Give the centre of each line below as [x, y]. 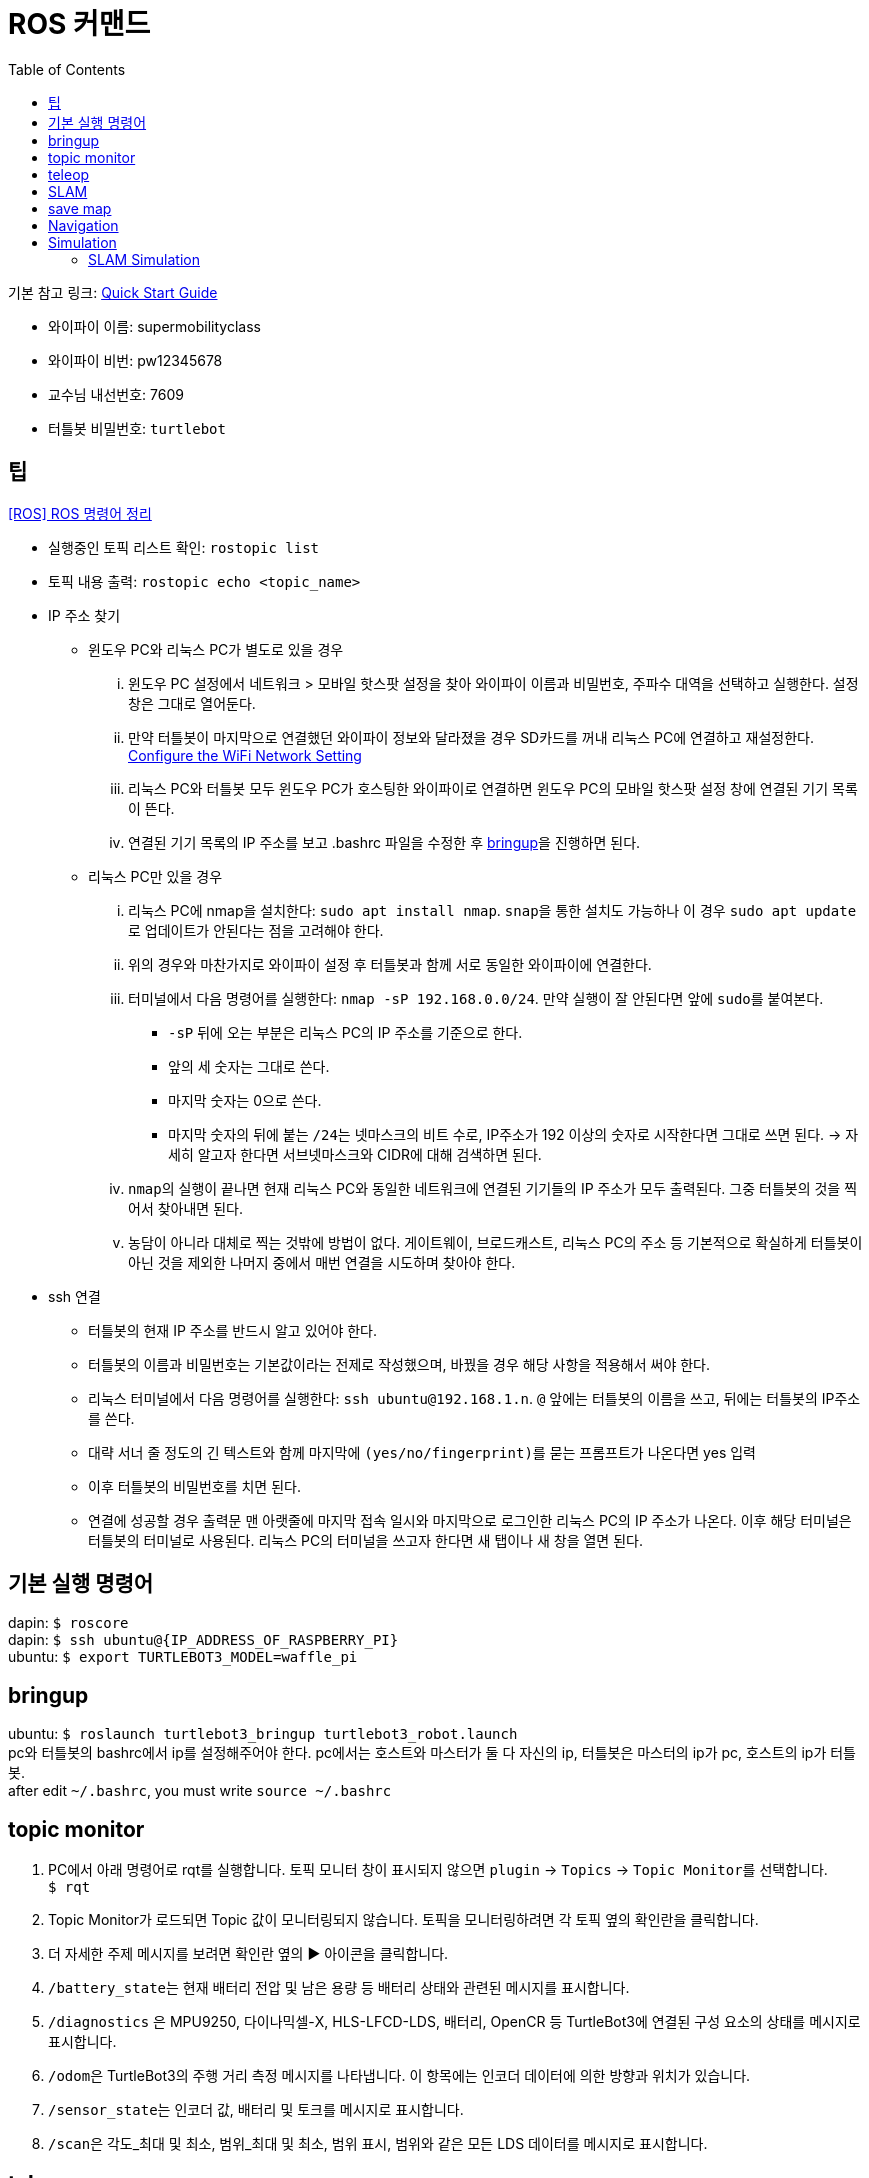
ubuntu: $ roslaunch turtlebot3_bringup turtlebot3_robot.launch [263, 1734]
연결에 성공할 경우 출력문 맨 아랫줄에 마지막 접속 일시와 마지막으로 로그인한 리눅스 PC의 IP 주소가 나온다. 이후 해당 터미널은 [470, 1520]
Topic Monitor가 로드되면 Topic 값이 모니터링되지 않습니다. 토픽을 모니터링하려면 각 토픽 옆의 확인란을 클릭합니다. [403, 1920]
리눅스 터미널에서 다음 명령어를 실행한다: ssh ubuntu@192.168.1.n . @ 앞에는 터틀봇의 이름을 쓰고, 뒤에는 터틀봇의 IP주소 [474, 1398]
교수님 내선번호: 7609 [116, 394]
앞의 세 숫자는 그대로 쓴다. [249, 1066]
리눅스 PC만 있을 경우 [155, 876]
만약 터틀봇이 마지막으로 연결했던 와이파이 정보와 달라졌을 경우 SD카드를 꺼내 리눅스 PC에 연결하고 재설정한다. [471, 737]
